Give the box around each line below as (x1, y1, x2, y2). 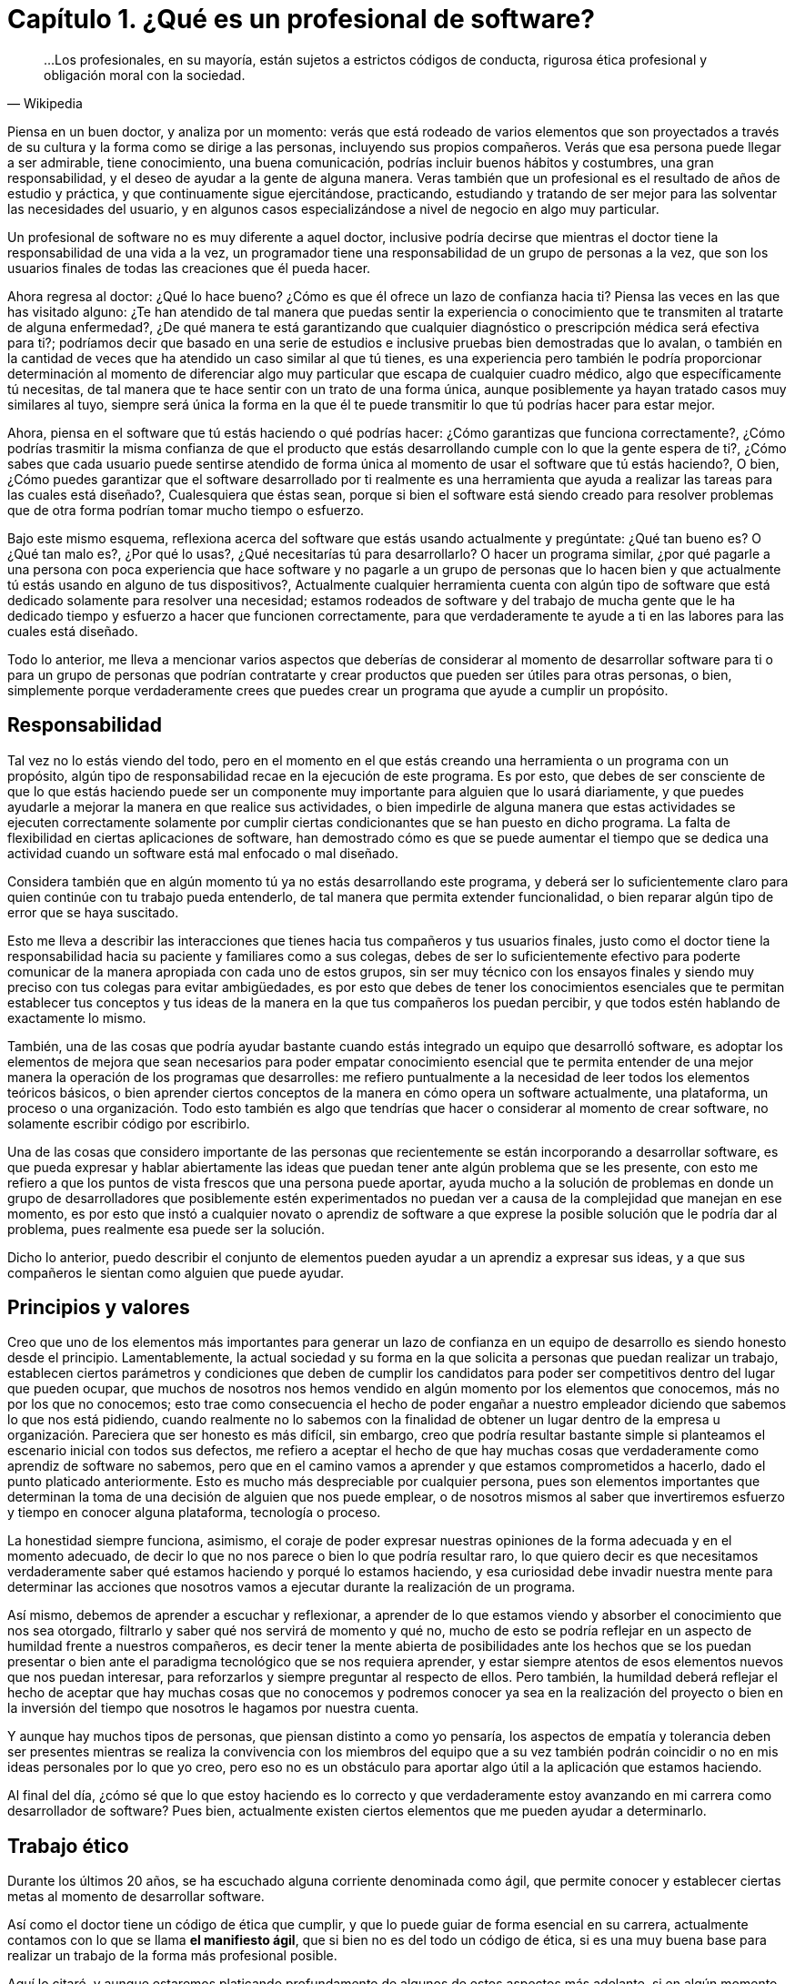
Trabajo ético (7, 1834, 129, 1857)
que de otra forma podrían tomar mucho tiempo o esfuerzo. (7, 501, 365, 518)
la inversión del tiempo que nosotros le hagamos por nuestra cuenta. (7, 1700, 419, 1716)
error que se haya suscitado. (7, 904, 179, 920)
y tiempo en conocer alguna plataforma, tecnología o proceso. (7, 1504, 381, 1521)
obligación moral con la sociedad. (44, 66, 246, 83)
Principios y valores (7, 1296, 190, 1320)
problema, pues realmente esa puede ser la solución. (7, 1220, 325, 1237)
